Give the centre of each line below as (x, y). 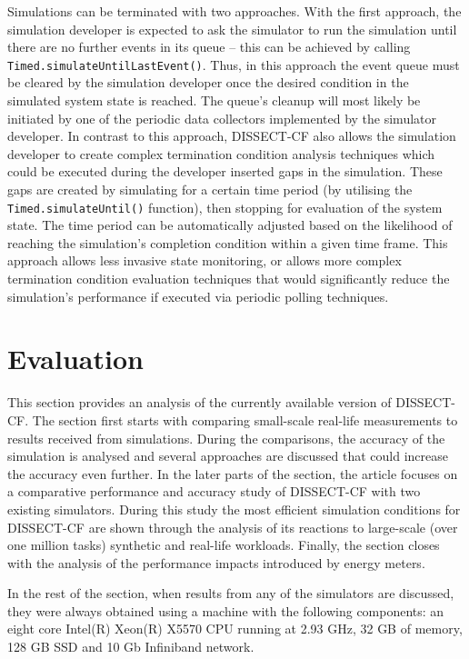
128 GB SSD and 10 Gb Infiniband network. (131, 647)
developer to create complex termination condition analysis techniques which (221, 153)
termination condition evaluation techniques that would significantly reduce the (229, 279)
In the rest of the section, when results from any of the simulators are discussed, (231, 593)
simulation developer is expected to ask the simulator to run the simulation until (232, 29)
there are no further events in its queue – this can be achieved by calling (209, 47)
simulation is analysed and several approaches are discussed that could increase (228, 456)
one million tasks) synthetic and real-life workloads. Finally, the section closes (224, 545)
